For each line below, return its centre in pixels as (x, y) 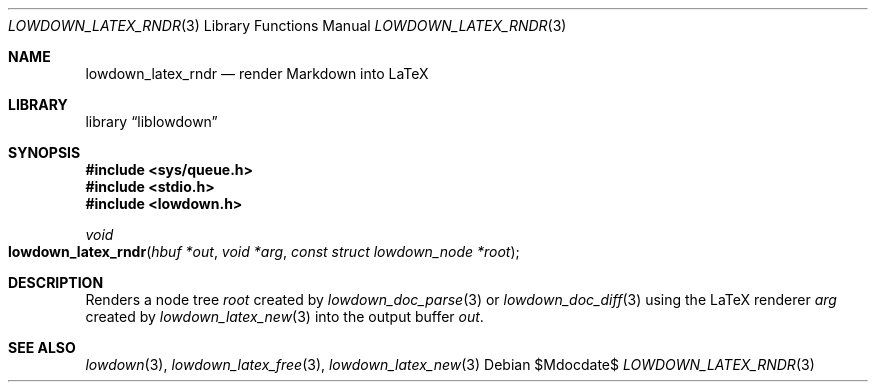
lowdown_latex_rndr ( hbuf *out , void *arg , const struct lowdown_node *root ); (264, 251)
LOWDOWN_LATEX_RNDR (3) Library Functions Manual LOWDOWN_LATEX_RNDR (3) (287, 25)
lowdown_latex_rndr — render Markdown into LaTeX (257, 73)
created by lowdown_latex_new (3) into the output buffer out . (284, 316)
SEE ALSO (42, 347)
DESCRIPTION (56, 282)
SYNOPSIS (44, 152)
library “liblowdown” (151, 121)
